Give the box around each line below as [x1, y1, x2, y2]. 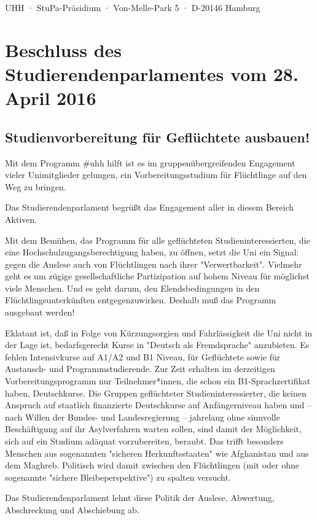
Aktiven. [5, 212, 37, 225]
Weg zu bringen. [5, 180, 66, 193]
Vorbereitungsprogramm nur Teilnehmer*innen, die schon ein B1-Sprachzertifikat [5, 374, 311, 387]
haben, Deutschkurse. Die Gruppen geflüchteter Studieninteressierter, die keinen [5, 386, 307, 399]
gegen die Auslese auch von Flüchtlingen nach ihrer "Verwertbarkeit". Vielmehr [5, 257, 302, 270]
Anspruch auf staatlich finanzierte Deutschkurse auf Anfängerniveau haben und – [5, 398, 311, 411]
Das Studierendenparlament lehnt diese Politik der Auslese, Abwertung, [5, 491, 275, 504]
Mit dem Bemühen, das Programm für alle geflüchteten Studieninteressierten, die [5, 233, 310, 246]
